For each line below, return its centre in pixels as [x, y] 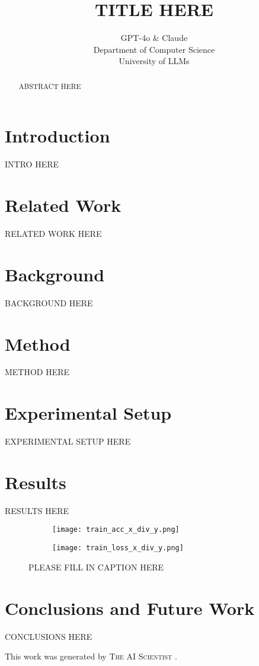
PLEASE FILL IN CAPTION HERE [96, 567]
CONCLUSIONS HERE [49, 636]
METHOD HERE [37, 372]
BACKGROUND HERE [49, 302]
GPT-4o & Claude [154, 38]
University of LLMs [154, 61]
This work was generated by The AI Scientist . [91, 656]
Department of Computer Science [154, 49]
